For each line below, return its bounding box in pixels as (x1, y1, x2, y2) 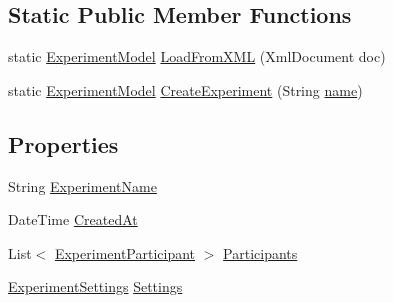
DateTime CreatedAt (8, 209, 138, 230)
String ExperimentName (8, 175, 157, 196)
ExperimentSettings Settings (8, 276, 183, 297)
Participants (223, 242, 298, 263)
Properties (8, 128, 119, 159)
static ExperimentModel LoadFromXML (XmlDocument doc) (8, 46, 386, 67)
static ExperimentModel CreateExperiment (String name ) (8, 79, 363, 100)
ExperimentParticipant (54, 242, 196, 263)
